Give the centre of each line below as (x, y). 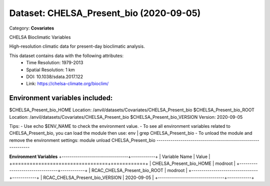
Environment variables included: (61, 98)
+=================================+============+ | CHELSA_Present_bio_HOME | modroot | (122, 163)
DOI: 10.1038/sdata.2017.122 (55, 76)
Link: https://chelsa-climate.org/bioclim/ (67, 84)
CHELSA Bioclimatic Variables (40, 37)
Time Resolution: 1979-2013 (55, 63)
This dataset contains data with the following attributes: (66, 56)
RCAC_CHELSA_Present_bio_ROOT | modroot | (139, 170)
